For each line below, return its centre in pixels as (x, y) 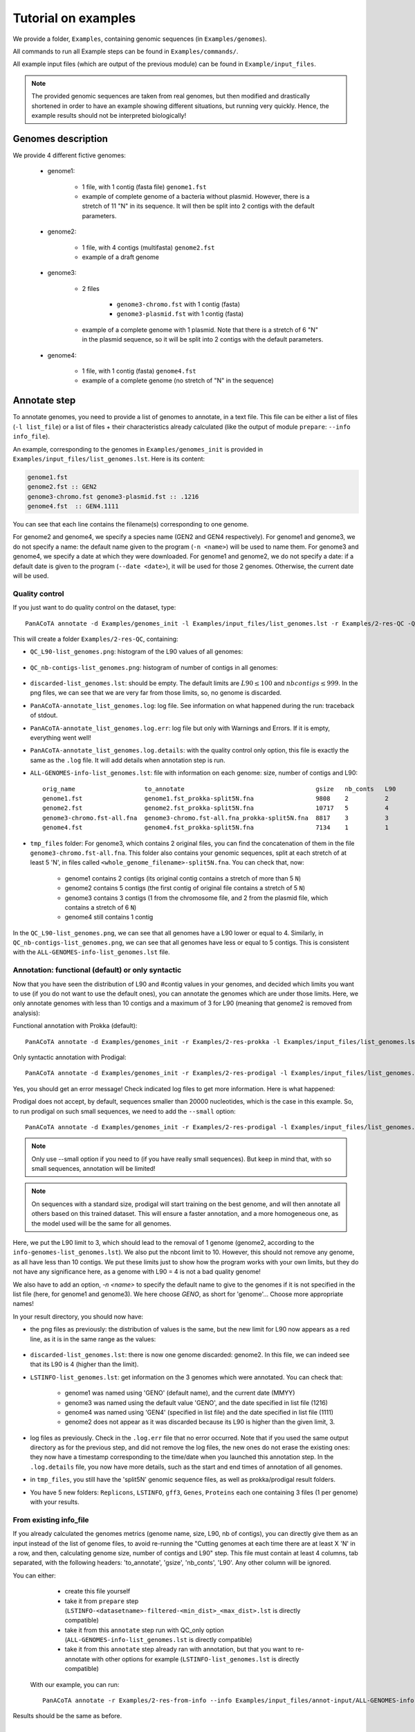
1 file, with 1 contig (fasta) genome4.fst (139, 371)
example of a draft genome (120, 257)
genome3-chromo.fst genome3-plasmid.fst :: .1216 (113, 496)
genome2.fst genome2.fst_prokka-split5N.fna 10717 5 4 (215, 808)
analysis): (27, 1013)
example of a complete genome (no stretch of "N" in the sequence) (178, 380)
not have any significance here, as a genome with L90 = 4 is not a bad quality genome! (137, 1272)
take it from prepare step (102, 1601)
